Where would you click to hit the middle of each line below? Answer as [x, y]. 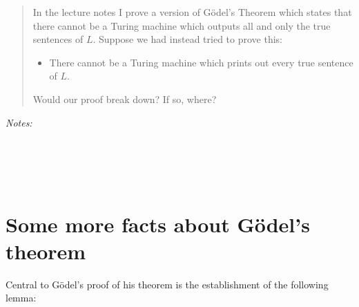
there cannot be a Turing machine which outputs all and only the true [182, 25]
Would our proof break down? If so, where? [125, 99]
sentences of [58, 39]
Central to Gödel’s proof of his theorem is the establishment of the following [167, 284]
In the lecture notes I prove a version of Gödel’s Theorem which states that [192, 12]
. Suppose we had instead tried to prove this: [187, 39]
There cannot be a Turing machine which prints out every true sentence [201, 62]
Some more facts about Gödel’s [158, 224]
